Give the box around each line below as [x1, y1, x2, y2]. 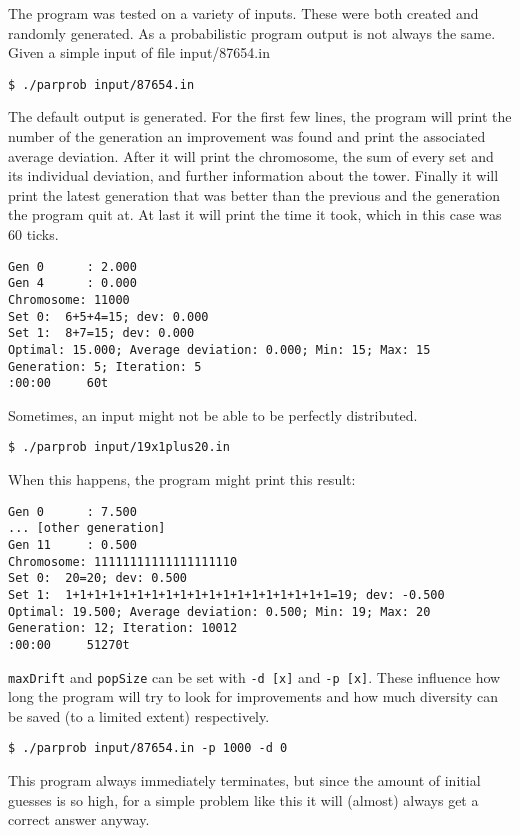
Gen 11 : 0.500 [8, 538, 137, 552]
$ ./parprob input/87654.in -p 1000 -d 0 [8, 741, 288, 756]
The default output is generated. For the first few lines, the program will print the [8, 106, 512, 127]
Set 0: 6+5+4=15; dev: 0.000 [8, 309, 209, 324]
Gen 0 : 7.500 [8, 504, 137, 519]
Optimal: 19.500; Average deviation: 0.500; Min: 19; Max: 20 [8, 604, 431, 619]
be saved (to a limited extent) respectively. [8, 705, 270, 726]
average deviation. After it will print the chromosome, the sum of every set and [8, 145, 494, 166]
